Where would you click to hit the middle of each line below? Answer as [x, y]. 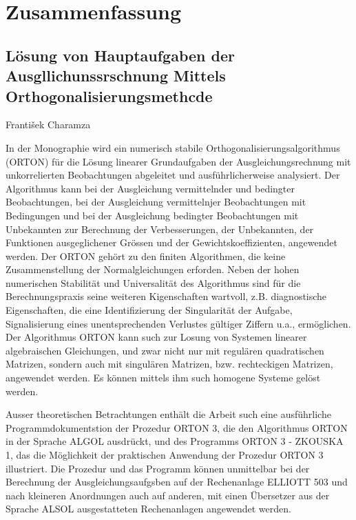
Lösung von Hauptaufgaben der [120, 55]
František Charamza [48, 124]
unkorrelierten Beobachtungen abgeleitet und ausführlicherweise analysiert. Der [173, 175]
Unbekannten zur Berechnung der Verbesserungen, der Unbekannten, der [160, 229]
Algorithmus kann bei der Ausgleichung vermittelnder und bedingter [150, 188]
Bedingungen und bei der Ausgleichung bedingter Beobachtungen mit [152, 215]
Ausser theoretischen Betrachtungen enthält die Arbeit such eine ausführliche [168, 414]
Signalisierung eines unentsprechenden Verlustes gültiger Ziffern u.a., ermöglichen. [178, 323]
